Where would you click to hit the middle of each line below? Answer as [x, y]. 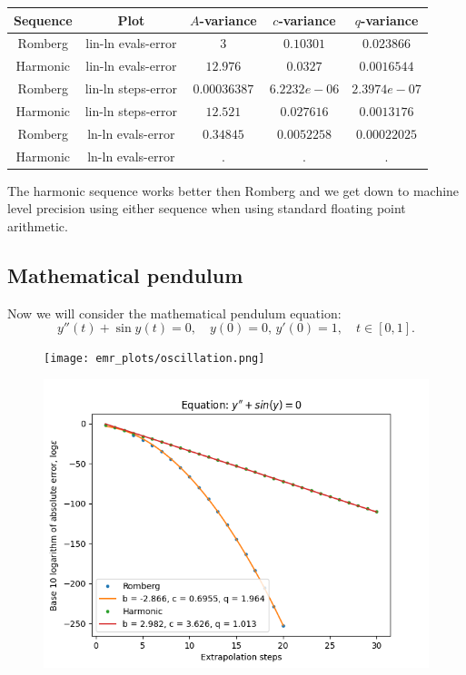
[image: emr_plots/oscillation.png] [154, 359]
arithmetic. [38, 225]
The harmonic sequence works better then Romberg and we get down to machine [233, 190]
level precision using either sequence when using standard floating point [207, 208]
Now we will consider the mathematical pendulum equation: [174, 313]
